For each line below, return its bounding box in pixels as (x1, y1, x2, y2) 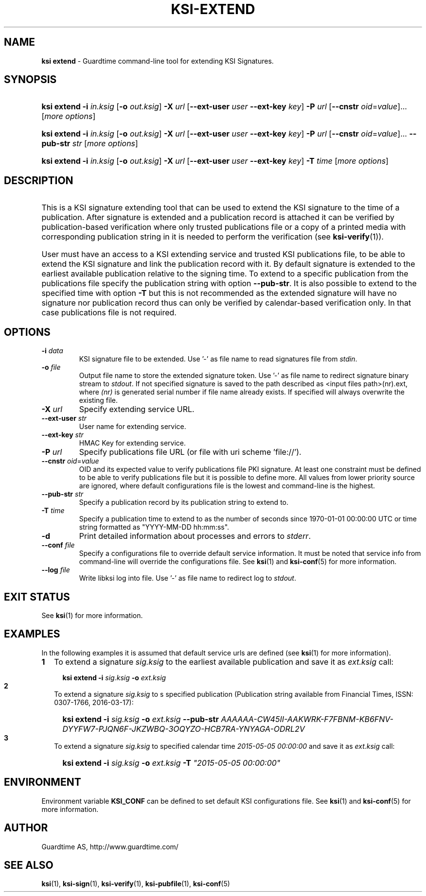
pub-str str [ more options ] (41, 138, 138, 149)
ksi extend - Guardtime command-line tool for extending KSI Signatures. (41, 56, 274, 65)
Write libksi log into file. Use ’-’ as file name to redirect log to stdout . (79, 574, 296, 583)
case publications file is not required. (41, 308, 177, 318)
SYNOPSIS (4, 73, 57, 86)
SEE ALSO (4, 859, 53, 871)
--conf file (41, 541, 75, 550)
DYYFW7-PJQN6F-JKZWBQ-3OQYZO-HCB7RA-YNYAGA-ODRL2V (62, 724, 305, 734)
